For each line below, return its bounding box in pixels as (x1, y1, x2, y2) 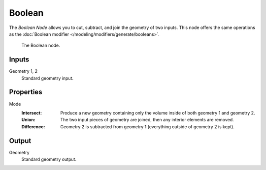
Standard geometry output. (21, 156, 76, 162)
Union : (21, 117, 35, 123)
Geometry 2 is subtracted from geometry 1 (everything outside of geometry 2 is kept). (60, 123, 235, 130)
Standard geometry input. (21, 75, 74, 81)
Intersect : (21, 110, 42, 115)
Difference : (21, 123, 45, 130)
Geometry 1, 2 (9, 68, 38, 74)
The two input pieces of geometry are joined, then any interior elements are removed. (60, 117, 234, 123)
